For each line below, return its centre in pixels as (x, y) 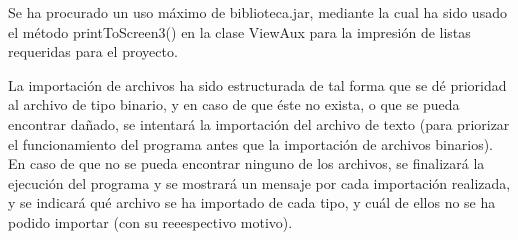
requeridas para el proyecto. (93, 51)
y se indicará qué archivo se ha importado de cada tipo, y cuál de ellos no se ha (252, 202)
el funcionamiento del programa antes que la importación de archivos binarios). (250, 143)
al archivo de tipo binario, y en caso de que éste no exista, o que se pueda (234, 104)
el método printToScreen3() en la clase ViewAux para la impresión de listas (239, 31)
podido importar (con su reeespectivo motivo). (150, 221)
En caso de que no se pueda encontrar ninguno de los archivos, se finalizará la (246, 163)
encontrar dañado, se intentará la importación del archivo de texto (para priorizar (259, 123)
